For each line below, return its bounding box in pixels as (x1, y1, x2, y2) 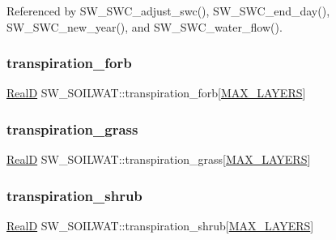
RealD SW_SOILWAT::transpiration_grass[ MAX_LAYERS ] (6, 151, 311, 168)
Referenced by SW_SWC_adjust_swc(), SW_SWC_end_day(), (6, 2, 330, 19)
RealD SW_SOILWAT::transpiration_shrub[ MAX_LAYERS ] (6, 217, 314, 234)
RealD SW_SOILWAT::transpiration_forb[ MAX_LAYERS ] (6, 84, 306, 101)
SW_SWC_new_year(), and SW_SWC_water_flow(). (6, 18, 283, 35)
